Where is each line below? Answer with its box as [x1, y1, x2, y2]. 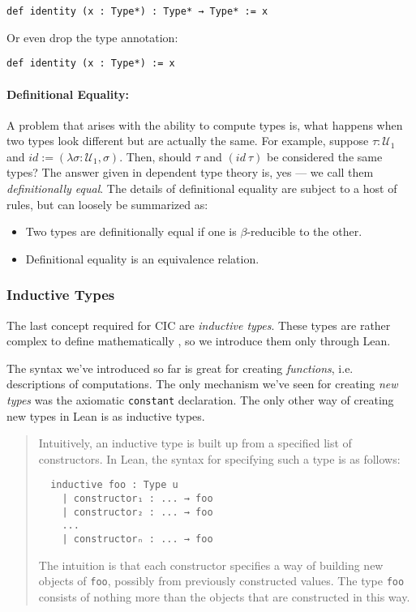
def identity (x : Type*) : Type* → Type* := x [6, 6, 268, 17]
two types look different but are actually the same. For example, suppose [6, 132, 369, 149]
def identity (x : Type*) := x [6, 58, 175, 70]
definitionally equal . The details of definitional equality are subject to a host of [6, 180, 397, 197]
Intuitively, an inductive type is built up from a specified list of [38, 434, 352, 452]
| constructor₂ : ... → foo [62, 506, 213, 518]
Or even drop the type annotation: [6, 28, 178, 45]
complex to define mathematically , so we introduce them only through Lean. [6, 332, 391, 349]
